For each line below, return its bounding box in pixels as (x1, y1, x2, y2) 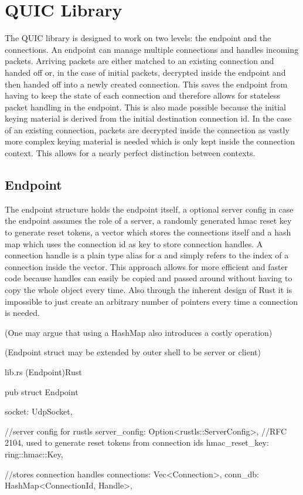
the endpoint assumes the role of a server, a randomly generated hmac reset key (5, 214, 292, 227)
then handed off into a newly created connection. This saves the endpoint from (5, 78, 288, 90)
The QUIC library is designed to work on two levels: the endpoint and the (5, 32, 271, 44)
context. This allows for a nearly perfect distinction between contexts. (5, 147, 256, 159)
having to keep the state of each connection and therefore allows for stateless (5, 89, 280, 102)
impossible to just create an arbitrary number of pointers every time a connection (5, 295, 298, 307)
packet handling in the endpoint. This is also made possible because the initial (5, 100, 286, 113)
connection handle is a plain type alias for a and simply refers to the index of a (5, 249, 289, 261)
